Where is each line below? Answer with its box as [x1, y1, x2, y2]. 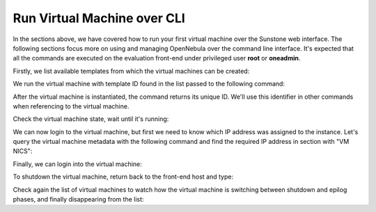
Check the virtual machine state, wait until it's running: [13, 115, 169, 123]
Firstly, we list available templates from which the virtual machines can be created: [13, 67, 250, 75]
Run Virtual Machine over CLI [13, 10, 186, 26]
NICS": [13, 147, 33, 156]
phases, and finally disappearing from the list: [13, 195, 144, 204]
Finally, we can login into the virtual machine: [13, 160, 142, 168]
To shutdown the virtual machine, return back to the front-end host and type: [13, 172, 233, 181]
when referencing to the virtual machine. [13, 101, 130, 111]
